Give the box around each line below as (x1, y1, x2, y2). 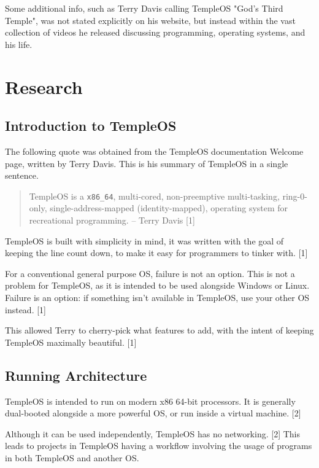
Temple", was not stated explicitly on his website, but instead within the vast (5, 14, 296, 26)
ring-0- (282, 189, 307, 202)
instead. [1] (5, 303, 46, 316)
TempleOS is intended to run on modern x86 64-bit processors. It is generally (5, 394, 296, 407)
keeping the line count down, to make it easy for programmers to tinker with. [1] (5, 246, 308, 259)
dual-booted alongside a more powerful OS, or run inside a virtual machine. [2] (5, 407, 301, 419)
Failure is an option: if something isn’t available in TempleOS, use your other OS (5, 291, 310, 303)
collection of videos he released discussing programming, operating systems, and (5, 26, 306, 39)
